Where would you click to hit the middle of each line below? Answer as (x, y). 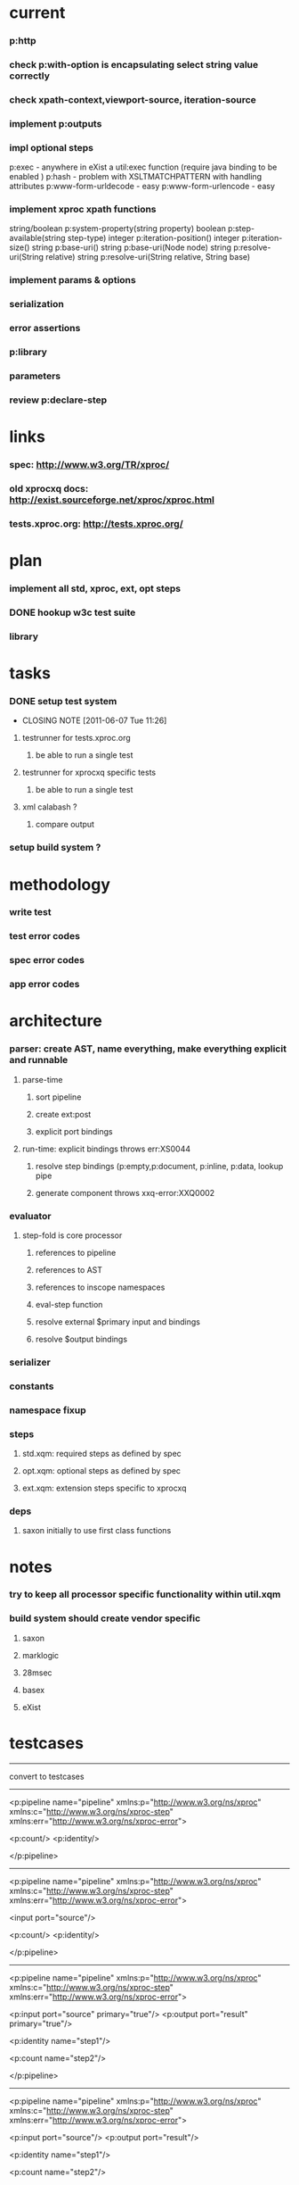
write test (30, 912)
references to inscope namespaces (100, 1287)
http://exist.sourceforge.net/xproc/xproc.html (112, 500)
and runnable (39, 1060)
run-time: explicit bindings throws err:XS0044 (106, 1149)
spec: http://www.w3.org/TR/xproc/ (89, 465)
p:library (28, 353)
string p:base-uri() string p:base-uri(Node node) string (132, 247)
